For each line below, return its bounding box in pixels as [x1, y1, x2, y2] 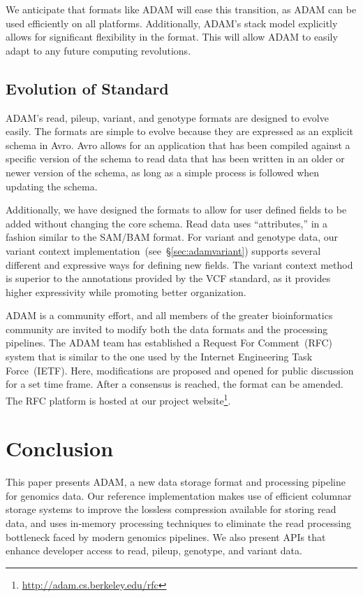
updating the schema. [6, 178, 98, 193]
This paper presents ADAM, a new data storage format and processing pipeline [6, 475, 346, 489]
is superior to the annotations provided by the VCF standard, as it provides [6, 271, 331, 286]
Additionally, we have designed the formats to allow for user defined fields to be [6, 202, 347, 217]
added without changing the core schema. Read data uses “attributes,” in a [6, 216, 328, 230]
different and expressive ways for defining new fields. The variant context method [6, 257, 353, 272]
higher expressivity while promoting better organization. [6, 284, 246, 299]
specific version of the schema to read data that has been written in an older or [6, 151, 345, 166]
